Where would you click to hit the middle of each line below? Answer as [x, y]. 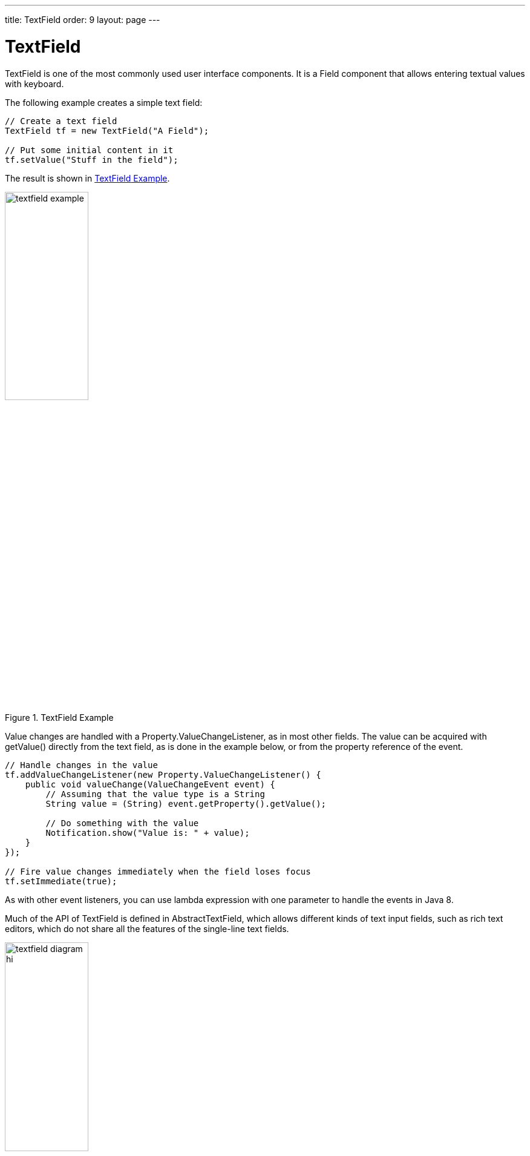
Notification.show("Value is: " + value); [148, 833]
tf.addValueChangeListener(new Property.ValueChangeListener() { [163, 775]
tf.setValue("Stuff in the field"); [92, 159]
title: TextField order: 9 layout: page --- [83, 20]
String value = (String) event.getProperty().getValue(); [186, 804]
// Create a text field [61, 121]
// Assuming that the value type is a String [155, 794]
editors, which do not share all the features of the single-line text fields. [147, 929]
